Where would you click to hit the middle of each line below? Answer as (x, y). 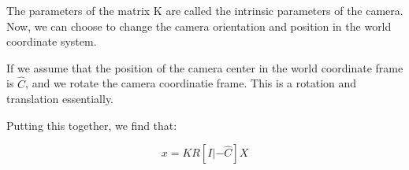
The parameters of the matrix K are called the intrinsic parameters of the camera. (205, 10)
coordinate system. (52, 41)
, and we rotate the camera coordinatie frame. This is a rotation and (191, 83)
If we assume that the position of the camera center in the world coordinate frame (205, 67)
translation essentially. (60, 99)
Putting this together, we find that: (92, 125)
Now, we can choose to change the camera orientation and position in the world (199, 26)
